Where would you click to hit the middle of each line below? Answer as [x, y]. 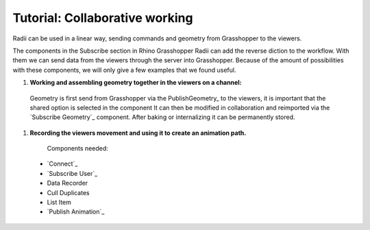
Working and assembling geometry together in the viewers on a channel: [136, 83]
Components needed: [78, 149]
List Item [59, 203]
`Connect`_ [62, 164]
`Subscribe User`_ [72, 173]
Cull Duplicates [68, 192]
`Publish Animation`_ [76, 212]
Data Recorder [67, 183]
